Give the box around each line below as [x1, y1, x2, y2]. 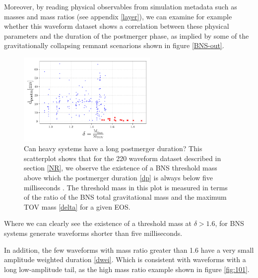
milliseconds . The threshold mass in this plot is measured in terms [24, 182, 228, 192]
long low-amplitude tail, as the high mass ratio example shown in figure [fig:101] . [4, 264, 250, 274]
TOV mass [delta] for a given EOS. [24, 201, 130, 212]
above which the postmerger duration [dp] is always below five [24, 172, 213, 182]
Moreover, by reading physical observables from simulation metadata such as [4, 1, 237, 11]
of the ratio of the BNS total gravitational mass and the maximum [24, 192, 227, 202]
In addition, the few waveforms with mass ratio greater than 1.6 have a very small [4, 244, 254, 255]
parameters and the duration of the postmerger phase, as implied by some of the [4, 30, 249, 41]
